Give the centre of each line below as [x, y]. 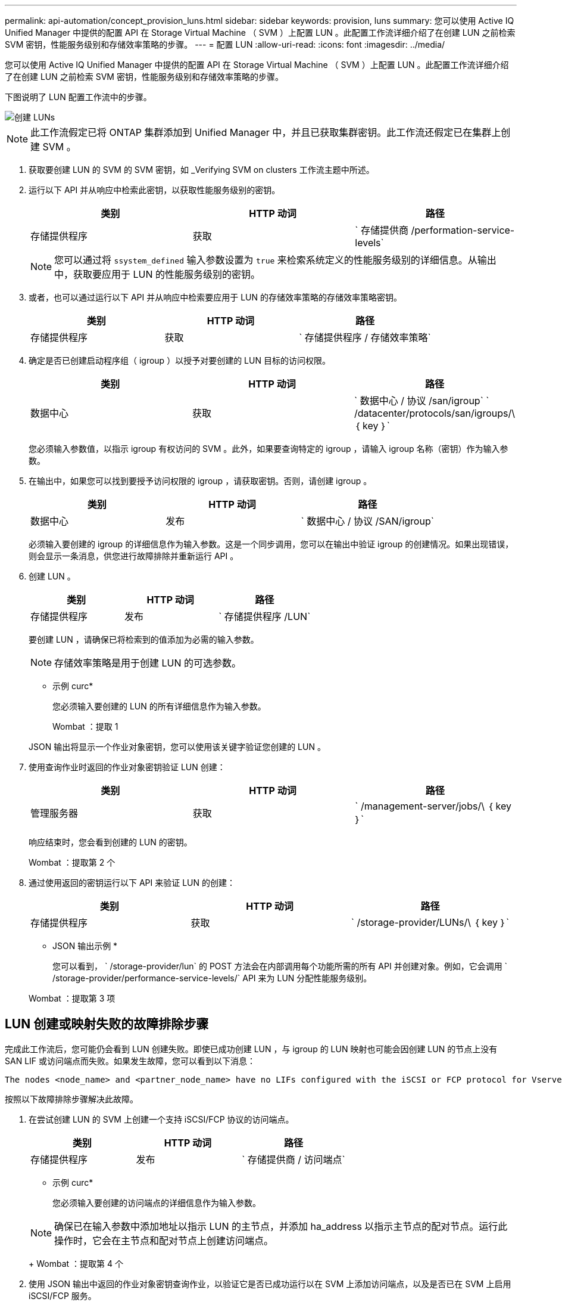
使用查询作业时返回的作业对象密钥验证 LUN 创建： [127, 767]
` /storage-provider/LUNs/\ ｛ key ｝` [430, 922]
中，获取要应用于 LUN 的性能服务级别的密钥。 [157, 274]
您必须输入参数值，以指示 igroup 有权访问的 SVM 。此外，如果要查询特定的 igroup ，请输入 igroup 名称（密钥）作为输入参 [268, 449]
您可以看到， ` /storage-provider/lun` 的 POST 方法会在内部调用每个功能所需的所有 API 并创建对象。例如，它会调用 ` [280, 966]
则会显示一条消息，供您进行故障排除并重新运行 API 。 [134, 556]
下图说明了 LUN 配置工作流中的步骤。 [78, 97]
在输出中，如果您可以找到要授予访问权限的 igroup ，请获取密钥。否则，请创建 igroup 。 [200, 481]
